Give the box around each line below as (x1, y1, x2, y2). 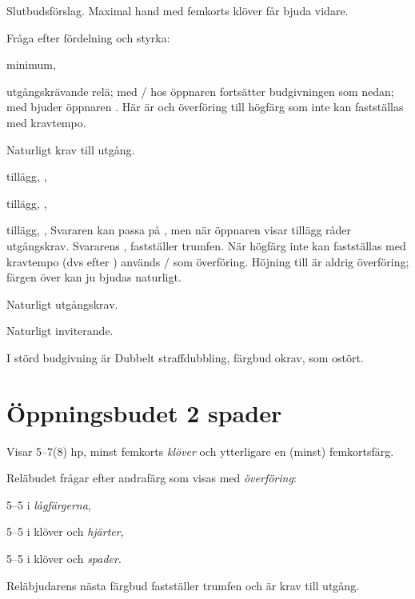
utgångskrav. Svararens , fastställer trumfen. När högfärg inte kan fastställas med (6, 237, 406, 254)
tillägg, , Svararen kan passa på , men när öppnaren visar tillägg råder (6, 222, 352, 238)
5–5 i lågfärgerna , (6, 496, 91, 513)
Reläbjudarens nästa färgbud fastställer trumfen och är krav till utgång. (6, 577, 360, 593)
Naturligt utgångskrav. (6, 295, 118, 312)
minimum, (6, 56, 56, 73)
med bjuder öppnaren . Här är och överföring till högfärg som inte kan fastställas (6, 98, 404, 115)
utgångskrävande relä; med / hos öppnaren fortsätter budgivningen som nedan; (6, 82, 394, 99)
